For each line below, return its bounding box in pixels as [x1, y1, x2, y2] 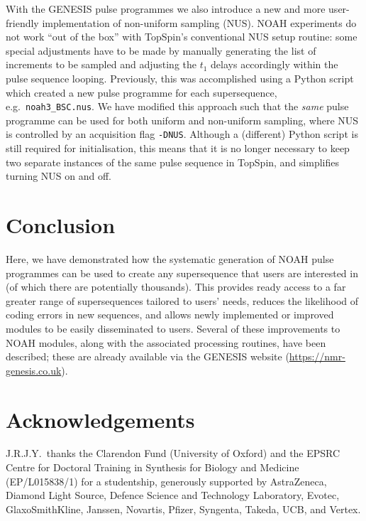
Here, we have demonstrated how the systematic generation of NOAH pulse [6, 251, 334, 266]
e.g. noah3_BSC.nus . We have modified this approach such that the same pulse [6, 99, 349, 114]
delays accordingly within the [211, 57, 338, 72]
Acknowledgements [6, 404, 195, 434]
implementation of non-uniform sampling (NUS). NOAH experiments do [42, 15, 357, 30]
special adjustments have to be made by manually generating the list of [6, 43, 316, 58]
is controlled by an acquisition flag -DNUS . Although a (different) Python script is [6, 127, 358, 141]
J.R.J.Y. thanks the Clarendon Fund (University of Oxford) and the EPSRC [6, 446, 340, 461]
